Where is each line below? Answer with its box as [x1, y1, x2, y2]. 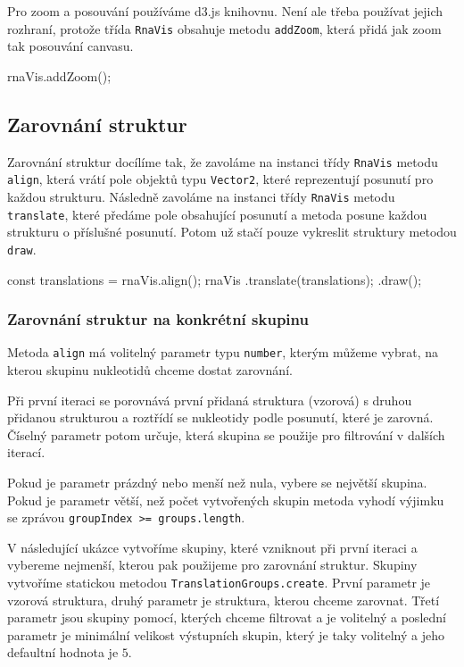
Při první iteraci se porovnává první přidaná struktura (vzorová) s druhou [7, 390, 412, 409]
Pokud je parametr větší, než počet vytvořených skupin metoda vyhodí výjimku [7, 490, 444, 509]
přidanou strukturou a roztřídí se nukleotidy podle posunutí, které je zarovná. [7, 408, 434, 427]
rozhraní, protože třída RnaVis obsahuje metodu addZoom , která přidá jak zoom [7, 19, 442, 38]
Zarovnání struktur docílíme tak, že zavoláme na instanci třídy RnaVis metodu [7, 152, 438, 171]
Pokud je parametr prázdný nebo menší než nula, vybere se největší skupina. [7, 472, 427, 491]
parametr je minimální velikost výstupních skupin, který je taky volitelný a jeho [7, 625, 444, 644]
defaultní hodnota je [7, 643, 119, 662]
